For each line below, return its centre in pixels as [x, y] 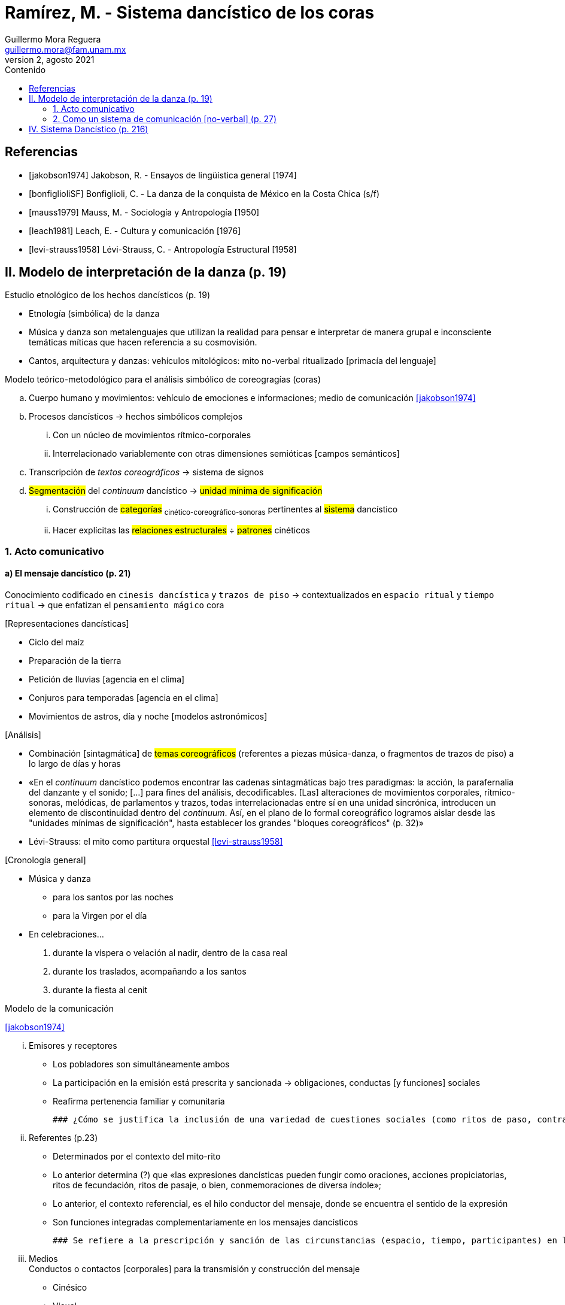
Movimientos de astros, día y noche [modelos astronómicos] [148, 716]
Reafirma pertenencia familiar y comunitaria [139, 1101]
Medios [43, 1258]
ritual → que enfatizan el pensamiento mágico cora [115, 605]
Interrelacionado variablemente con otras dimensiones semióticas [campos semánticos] [226, 454]
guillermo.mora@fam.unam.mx [66, 49]
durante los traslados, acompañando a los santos [150, 971]
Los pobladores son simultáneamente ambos [141, 1064]
